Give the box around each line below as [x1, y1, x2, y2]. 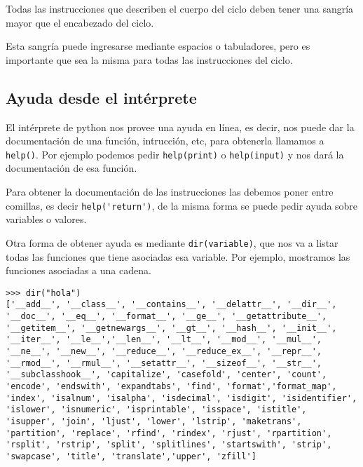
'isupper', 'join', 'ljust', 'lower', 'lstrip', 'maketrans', [6, 416, 302, 426]
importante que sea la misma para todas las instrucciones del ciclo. [6, 52, 293, 67]
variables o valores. [6, 212, 87, 226]
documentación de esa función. [6, 161, 137, 175]
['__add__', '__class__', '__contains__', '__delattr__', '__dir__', [6, 299, 337, 310]
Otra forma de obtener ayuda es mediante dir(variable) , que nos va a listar [6, 235, 338, 250]
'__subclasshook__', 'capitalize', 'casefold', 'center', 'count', [6, 370, 327, 380]
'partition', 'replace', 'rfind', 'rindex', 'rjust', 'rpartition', [6, 428, 332, 438]
